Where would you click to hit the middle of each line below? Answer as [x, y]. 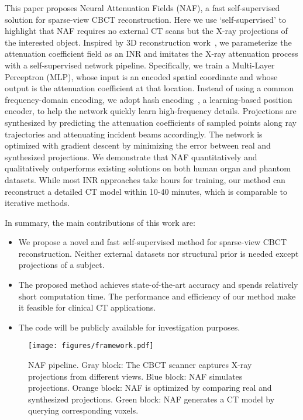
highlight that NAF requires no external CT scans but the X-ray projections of [146, 31]
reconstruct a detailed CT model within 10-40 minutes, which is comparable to [146, 191]
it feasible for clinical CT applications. [87, 307]
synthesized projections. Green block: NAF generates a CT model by [151, 399]
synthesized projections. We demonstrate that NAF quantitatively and [131, 156]
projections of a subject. [61, 265]
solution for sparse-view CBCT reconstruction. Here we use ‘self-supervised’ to [145, 19]
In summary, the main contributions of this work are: [100, 222]
